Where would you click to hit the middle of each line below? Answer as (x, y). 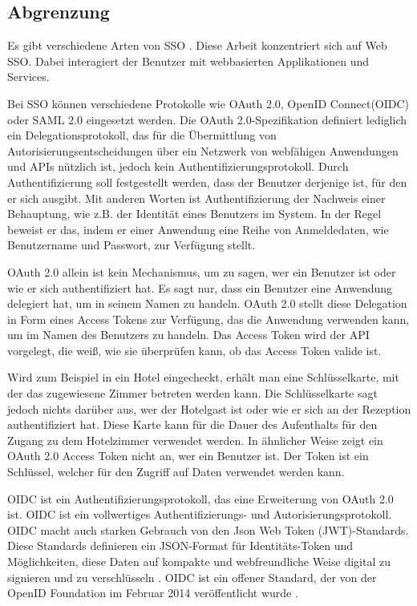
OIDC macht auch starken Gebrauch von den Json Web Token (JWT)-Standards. (208, 529)
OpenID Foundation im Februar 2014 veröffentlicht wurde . (153, 593)
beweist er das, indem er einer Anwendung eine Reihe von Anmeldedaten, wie (198, 229)
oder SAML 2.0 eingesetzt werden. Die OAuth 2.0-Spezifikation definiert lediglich (207, 119)
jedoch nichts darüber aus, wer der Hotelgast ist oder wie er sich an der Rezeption (209, 408)
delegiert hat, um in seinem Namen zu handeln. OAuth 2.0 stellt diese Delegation (207, 303)
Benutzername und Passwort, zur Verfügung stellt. (132, 245)
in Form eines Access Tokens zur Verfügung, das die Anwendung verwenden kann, (208, 319)
